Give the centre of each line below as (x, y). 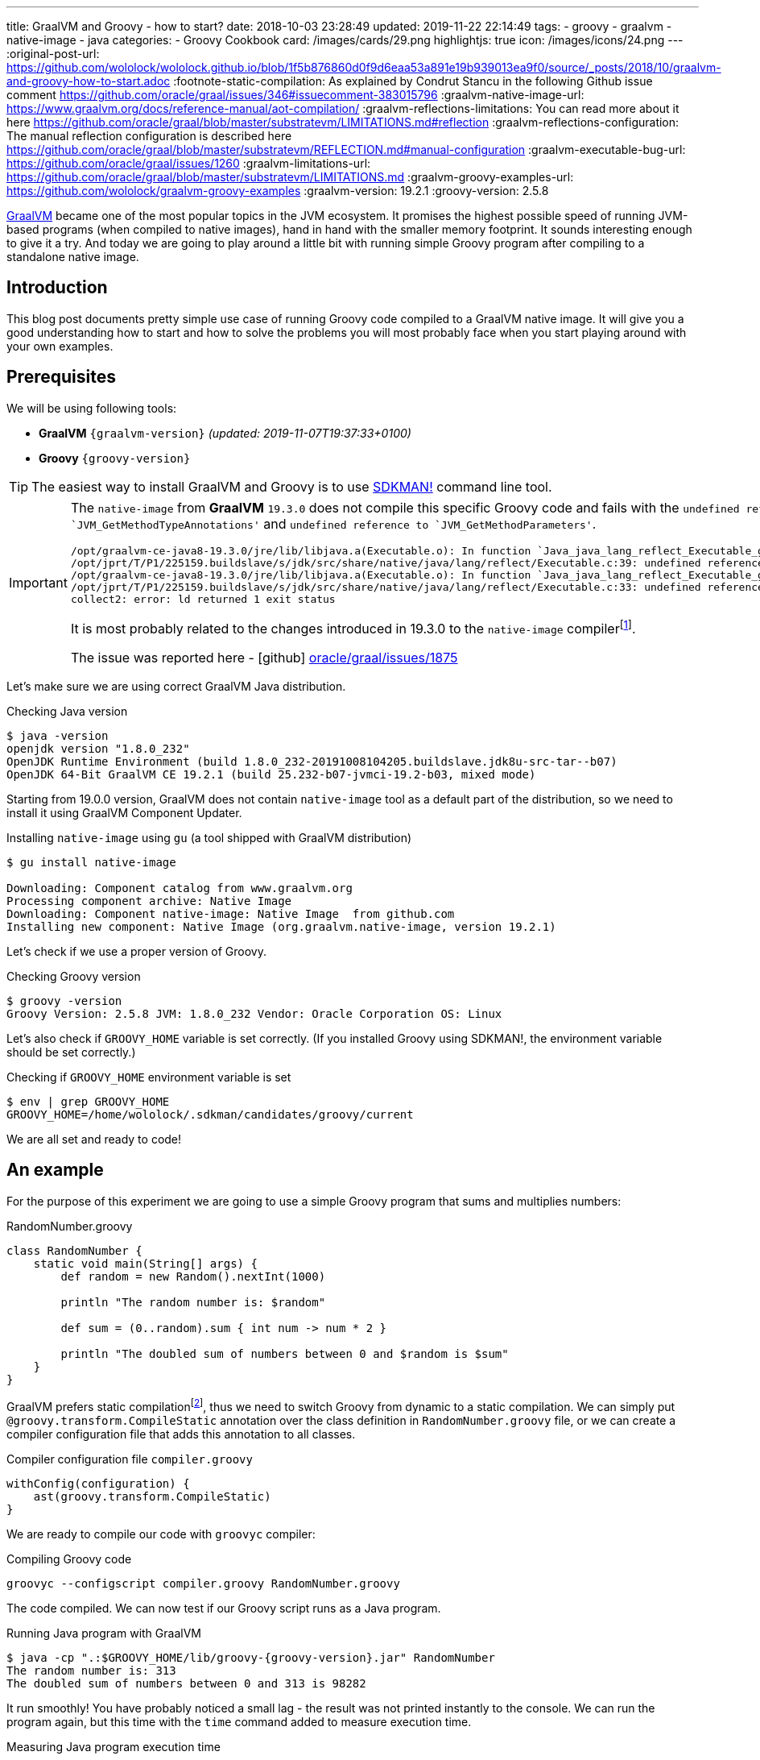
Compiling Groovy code (69, 1559)
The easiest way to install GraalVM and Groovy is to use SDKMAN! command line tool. (292, 486)
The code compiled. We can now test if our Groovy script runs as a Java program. (224, 1608)
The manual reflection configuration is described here (149, 136)
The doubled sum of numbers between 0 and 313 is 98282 (186, 1683)
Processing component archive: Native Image (149, 901)
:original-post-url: (53, 54)
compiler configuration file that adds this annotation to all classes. (181, 1434)
